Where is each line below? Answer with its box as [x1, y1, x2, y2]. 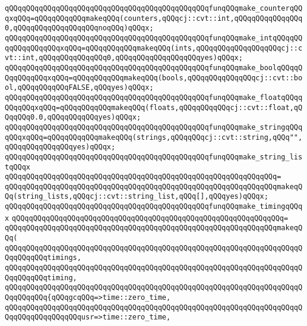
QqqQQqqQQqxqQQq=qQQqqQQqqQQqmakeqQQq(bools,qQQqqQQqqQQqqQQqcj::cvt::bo [5, 73, 303, 82]
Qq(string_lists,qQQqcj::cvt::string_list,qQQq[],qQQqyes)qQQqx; [5, 192, 268, 201]
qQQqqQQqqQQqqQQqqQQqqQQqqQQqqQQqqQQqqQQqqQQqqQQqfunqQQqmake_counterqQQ [5, 4, 303, 12]
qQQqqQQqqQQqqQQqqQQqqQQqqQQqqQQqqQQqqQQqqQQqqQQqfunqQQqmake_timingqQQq [5, 202, 303, 211]
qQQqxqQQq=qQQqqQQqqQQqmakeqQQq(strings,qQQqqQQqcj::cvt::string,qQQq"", [5, 133, 303, 142]
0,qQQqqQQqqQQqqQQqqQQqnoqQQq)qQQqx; [5, 24, 154, 33]
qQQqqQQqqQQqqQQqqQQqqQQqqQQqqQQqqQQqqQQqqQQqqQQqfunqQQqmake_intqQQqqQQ [5, 33, 303, 42]
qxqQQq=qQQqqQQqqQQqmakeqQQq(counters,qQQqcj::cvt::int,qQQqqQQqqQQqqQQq [5, 14, 303, 23]
